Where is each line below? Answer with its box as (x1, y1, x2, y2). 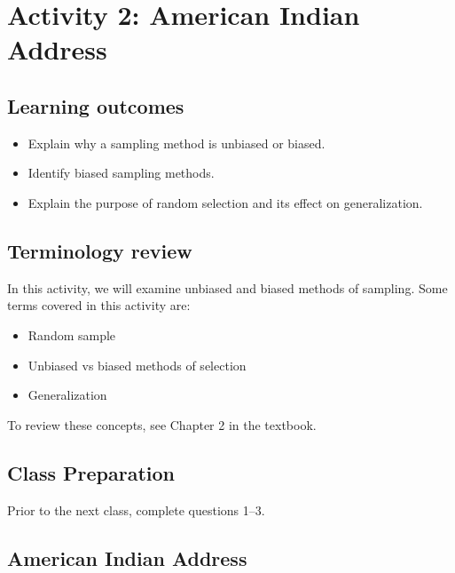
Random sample (27, 325, 116, 344)
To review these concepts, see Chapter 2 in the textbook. (7, 415, 317, 434)
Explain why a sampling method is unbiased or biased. (27, 133, 326, 152)
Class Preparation (7, 458, 175, 486)
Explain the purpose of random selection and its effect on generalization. (27, 193, 423, 211)
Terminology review (7, 236, 192, 264)
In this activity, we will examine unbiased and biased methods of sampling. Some (7, 278, 448, 297)
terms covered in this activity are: (7, 296, 191, 314)
